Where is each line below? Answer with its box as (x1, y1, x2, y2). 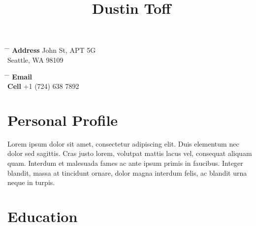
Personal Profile (7, 110, 118, 130)
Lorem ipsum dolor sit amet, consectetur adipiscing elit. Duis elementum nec (7, 138, 239, 149)
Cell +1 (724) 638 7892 (7, 81, 79, 91)
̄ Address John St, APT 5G (7, 45, 96, 55)
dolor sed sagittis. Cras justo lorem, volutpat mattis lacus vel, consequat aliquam (7, 148, 252, 158)
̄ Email (7, 71, 32, 81)
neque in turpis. (7, 177, 55, 188)
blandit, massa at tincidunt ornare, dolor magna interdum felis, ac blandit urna (7, 167, 247, 178)
